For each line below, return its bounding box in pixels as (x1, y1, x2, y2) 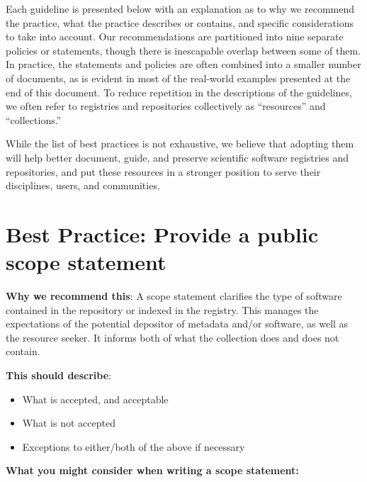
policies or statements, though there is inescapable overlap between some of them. (6, 43, 361, 57)
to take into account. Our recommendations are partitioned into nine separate (6, 29, 344, 44)
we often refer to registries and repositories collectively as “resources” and (6, 99, 326, 113)
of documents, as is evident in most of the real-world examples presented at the (6, 70, 351, 85)
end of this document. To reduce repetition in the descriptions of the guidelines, (6, 84, 352, 99)
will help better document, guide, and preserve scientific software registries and (6, 150, 349, 164)
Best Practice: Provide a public (6, 219, 319, 248)
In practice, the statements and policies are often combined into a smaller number (6, 57, 361, 72)
